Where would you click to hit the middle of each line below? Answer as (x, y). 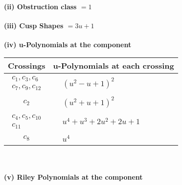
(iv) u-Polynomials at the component (68, 45)
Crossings (27, 65)
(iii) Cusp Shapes (34, 26)
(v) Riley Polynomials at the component (73, 177)
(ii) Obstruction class (40, 6)
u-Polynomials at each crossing (114, 65)
